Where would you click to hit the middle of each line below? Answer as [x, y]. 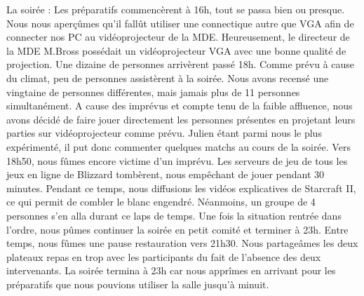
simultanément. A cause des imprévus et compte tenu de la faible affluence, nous [180, 106]
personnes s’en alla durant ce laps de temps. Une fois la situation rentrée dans [174, 215]
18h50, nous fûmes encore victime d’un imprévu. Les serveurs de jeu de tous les [177, 160]
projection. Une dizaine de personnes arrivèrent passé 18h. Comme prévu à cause [181, 64]
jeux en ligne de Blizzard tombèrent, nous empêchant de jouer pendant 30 [166, 174]
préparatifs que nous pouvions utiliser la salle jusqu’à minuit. [138, 284]
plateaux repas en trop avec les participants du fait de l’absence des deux [164, 256]
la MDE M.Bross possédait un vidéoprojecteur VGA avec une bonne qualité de [176, 50]
